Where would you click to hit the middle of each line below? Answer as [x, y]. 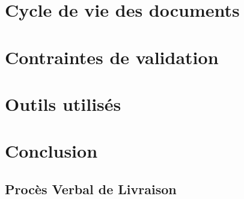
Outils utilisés [63, 103]
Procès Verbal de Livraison [91, 189]
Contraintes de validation [112, 57]
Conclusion [51, 151]
